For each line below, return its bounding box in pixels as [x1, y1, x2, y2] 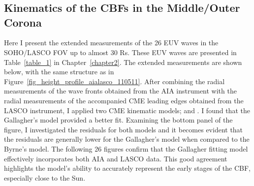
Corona [4, 14, 42, 30]
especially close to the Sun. [4, 172, 86, 183]
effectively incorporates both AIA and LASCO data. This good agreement [4, 153, 227, 163]
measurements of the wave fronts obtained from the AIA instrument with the [4, 86, 237, 96]
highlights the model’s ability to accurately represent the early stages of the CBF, [4, 163, 251, 173]
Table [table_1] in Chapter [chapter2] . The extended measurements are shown [4, 57, 242, 67]
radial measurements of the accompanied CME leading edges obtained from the [4, 95, 244, 105]
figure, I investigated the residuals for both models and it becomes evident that [4, 124, 243, 134]
